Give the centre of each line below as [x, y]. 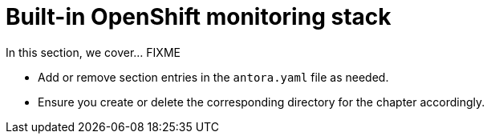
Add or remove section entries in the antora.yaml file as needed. [213, 77]
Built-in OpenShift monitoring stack [199, 17]
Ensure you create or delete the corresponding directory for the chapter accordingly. [262, 102]
